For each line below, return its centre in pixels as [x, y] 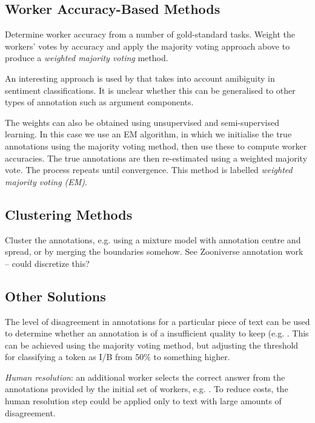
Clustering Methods [69, 214]
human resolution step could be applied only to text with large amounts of [143, 401]
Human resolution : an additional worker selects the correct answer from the [145, 377]
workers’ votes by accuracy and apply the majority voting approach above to [148, 46]
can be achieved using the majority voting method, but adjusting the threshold [152, 345]
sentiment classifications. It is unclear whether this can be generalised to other [150, 90]
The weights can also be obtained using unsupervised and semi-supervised [142, 122]
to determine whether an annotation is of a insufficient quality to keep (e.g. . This [157, 333]
